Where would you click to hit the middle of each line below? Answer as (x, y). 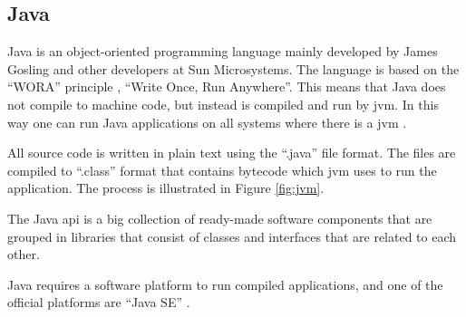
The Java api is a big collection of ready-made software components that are (220, 218)
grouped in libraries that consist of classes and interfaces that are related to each (232, 236)
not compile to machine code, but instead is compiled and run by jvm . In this (223, 104)
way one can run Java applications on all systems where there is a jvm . (207, 122)
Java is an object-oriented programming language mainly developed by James (223, 51)
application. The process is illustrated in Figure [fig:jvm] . (166, 188)
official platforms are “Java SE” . (99, 302)
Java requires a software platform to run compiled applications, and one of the (225, 284)
